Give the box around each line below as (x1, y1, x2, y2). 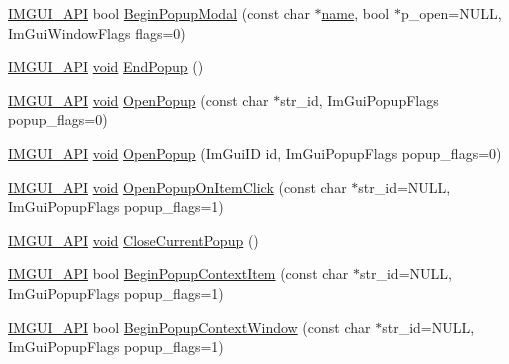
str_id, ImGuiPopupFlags (280, 89, 439, 110)
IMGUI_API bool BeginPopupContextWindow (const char (8, 316, 371, 337)
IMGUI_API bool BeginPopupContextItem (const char (8, 263, 349, 284)
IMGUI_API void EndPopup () (8, 56, 204, 77)
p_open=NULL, (400, 3, 502, 23)
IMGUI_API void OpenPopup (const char (8, 89, 269, 110)
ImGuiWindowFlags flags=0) (8, 22, 186, 43)
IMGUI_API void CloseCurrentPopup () (8, 229, 259, 250)
